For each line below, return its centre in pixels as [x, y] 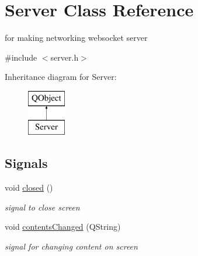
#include [21, 57]
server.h [65, 57]
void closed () [29, 187]
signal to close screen [42, 207]
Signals [26, 163]
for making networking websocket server [76, 38]
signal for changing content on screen [71, 246]
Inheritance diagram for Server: [61, 77]
